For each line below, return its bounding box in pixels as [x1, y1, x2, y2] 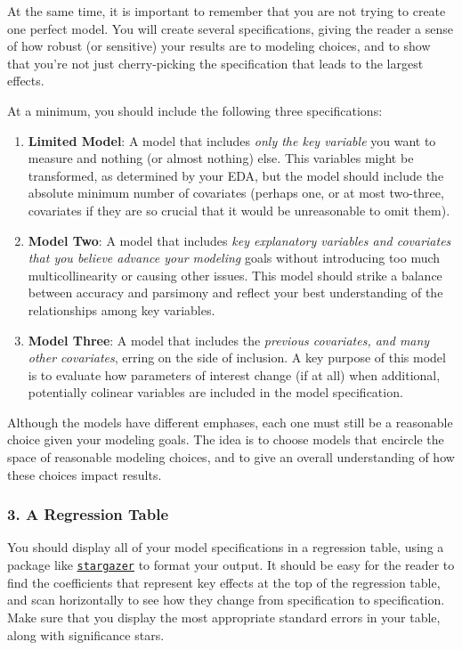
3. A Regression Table [7, 503, 169, 525]
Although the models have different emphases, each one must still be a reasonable [7, 412, 453, 431]
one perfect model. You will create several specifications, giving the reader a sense [7, 19, 454, 37]
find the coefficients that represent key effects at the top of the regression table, [7, 573, 441, 591]
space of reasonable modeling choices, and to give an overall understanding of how [7, 448, 455, 467]
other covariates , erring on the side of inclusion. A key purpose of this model [28, 348, 446, 367]
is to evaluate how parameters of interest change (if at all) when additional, [28, 365, 441, 384]
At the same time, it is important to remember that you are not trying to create [7, 2, 446, 20]
